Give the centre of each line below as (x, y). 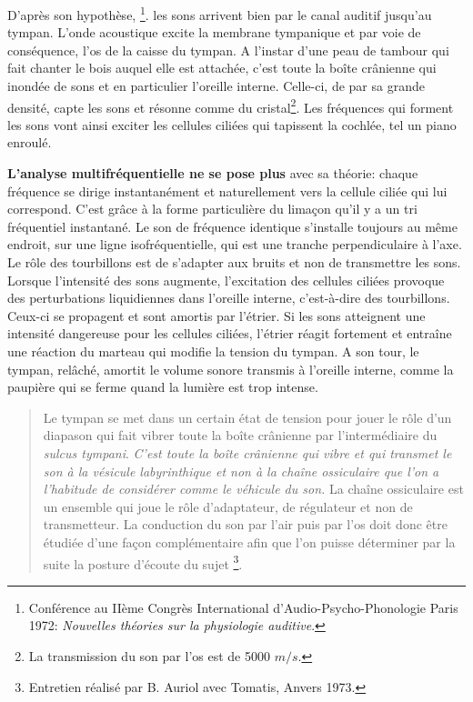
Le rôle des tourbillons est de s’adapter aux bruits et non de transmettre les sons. (234, 262)
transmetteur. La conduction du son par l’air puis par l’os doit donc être (245, 524)
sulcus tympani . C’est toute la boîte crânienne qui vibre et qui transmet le (247, 452)
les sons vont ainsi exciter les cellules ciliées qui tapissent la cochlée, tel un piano (232, 124)
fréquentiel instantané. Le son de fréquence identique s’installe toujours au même (232, 226)
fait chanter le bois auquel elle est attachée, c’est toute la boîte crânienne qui (222, 68)
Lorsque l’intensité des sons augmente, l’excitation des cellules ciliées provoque (226, 280)
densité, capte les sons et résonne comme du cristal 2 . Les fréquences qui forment (231, 105)
